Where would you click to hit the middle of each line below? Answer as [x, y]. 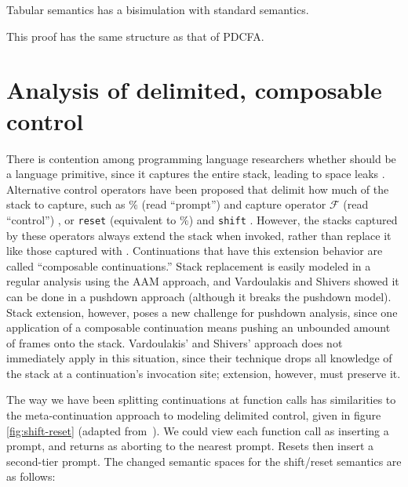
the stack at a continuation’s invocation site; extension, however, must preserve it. [204, 373]
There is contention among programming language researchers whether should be [201, 158]
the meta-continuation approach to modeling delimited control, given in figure [194, 415]
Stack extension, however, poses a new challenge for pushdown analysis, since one [202, 312]
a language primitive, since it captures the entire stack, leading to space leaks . [196, 174]
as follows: [31, 476]
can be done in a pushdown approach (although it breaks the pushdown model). [199, 296]
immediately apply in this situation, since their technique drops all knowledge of [199, 358]
